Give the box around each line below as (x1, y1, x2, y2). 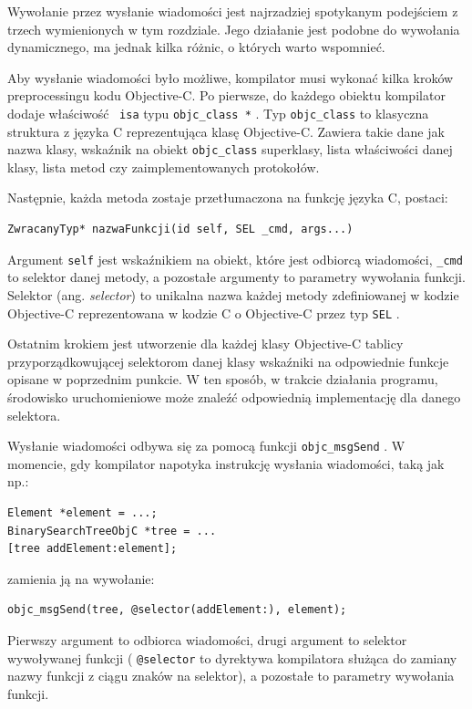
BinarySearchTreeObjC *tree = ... (7, 524, 217, 537)
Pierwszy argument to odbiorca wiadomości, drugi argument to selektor (7, 630, 407, 649)
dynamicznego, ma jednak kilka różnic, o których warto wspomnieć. (7, 37, 385, 57)
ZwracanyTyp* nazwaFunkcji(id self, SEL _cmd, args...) (7, 223, 354, 236)
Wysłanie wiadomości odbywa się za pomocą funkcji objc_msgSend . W (7, 436, 405, 455)
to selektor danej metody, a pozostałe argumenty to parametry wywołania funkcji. (7, 267, 466, 287)
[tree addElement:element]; (7, 542, 178, 556)
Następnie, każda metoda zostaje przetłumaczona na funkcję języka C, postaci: (7, 188, 448, 207)
